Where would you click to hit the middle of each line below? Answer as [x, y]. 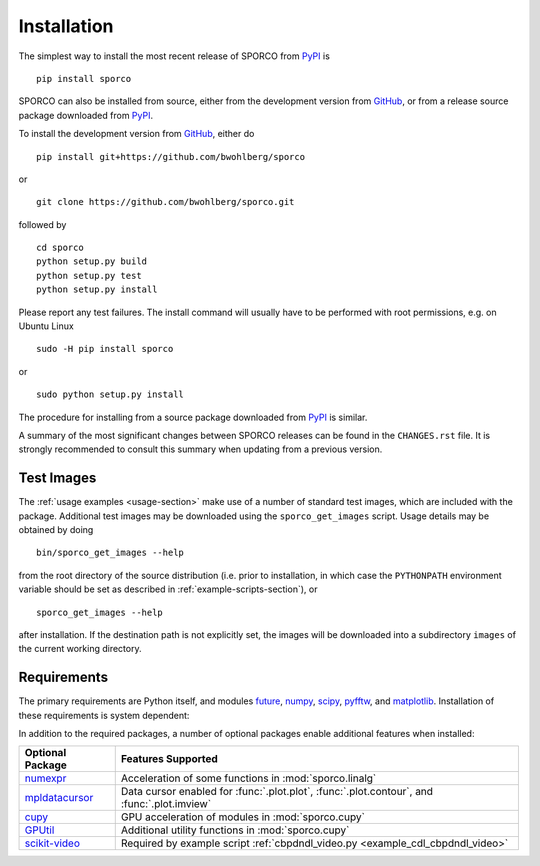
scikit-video [52, 843]
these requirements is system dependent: [104, 715]
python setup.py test [89, 275]
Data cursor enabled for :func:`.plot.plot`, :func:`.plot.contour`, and [277, 792]
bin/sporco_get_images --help [110, 553]
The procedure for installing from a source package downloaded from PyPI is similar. [193, 417]
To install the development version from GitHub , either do [136, 134]
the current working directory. [80, 649]
